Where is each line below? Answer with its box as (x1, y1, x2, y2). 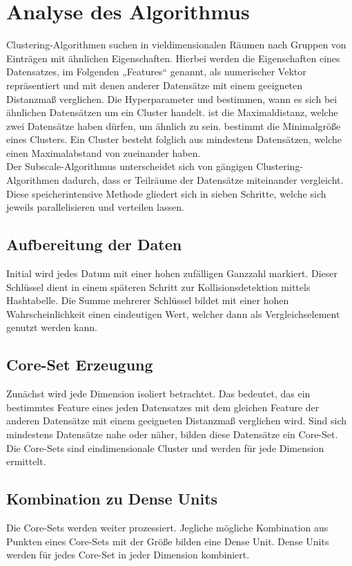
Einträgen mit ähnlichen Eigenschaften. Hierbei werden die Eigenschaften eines (6, 50, 340, 65)
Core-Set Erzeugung (6, 354, 153, 375)
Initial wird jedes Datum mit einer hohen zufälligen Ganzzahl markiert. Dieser (6, 266, 338, 281)
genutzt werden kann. (6, 320, 97, 334)
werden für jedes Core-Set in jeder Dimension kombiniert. (6, 547, 250, 562)
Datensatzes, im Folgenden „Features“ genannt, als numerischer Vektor (6, 64, 306, 79)
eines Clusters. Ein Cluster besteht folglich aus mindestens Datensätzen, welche (6, 132, 342, 147)
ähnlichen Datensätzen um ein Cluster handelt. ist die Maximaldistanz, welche (6, 105, 338, 120)
